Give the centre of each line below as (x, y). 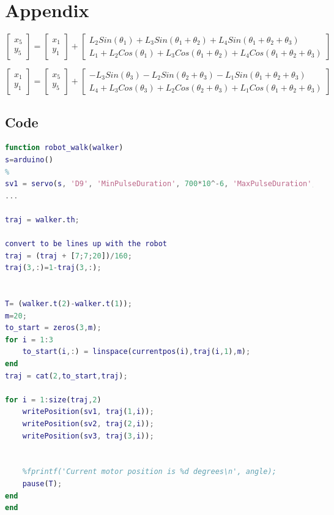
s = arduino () (29, 160)
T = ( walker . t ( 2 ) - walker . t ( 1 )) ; (69, 304)
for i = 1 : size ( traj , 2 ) (53, 400)
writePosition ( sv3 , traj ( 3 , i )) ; (88, 436)
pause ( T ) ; (42, 483)
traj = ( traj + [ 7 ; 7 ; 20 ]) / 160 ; (69, 256)
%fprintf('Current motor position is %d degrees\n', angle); (149, 472)
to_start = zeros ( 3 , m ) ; (53, 328)
